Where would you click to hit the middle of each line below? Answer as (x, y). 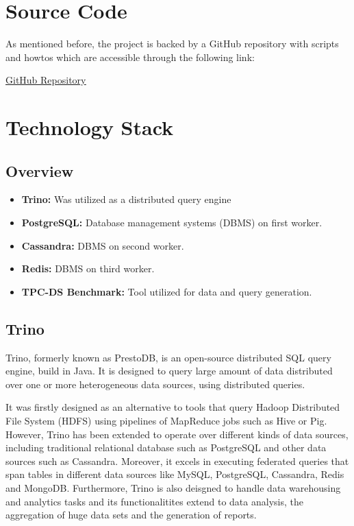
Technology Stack (90, 127)
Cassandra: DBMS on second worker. (103, 245)
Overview (40, 170)
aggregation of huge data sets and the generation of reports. (131, 515)
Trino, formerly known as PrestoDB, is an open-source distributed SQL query (168, 357)
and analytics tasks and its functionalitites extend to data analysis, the (154, 501)
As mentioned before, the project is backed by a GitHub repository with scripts (172, 44)
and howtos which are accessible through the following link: (130, 57)
